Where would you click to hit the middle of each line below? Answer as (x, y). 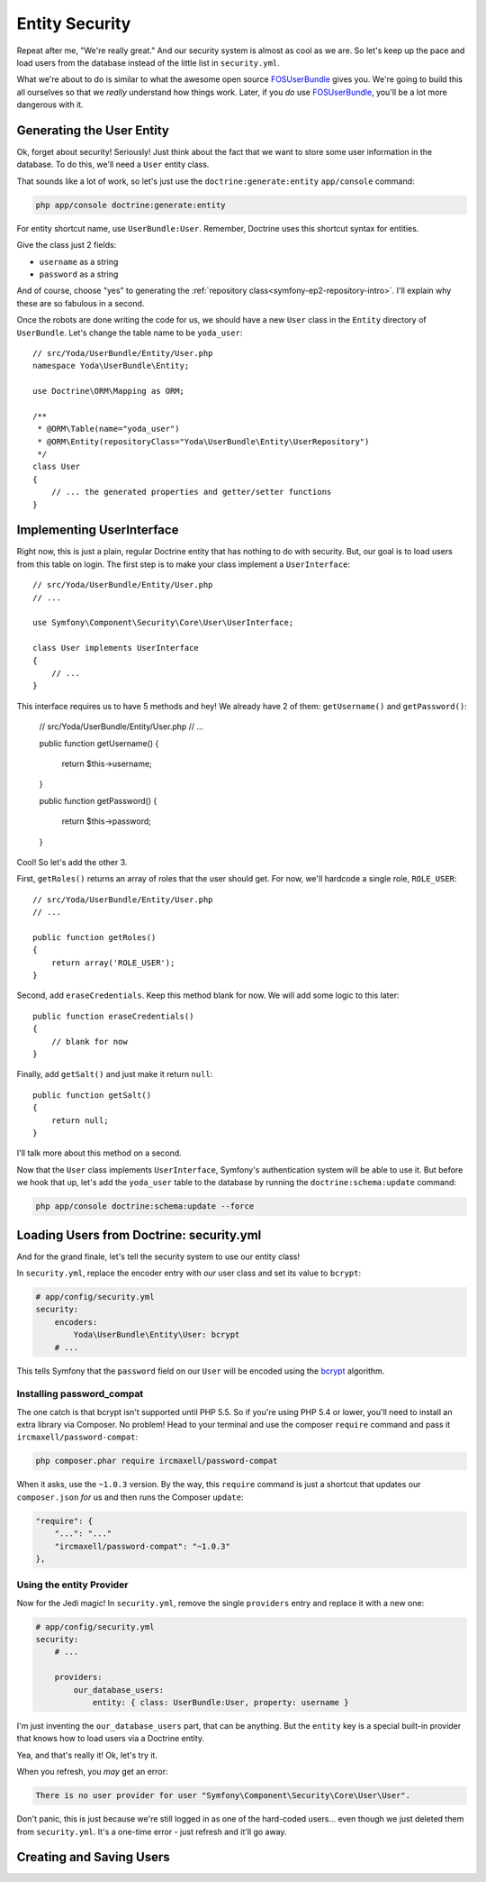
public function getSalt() (92, 1095)
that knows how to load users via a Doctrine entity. (111, 1739)
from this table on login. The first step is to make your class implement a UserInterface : (184, 564)
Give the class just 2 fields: (67, 245)
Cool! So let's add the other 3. (72, 862)
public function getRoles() (94, 937)
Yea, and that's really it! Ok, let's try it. (87, 1755)
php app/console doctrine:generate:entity (130, 205)
